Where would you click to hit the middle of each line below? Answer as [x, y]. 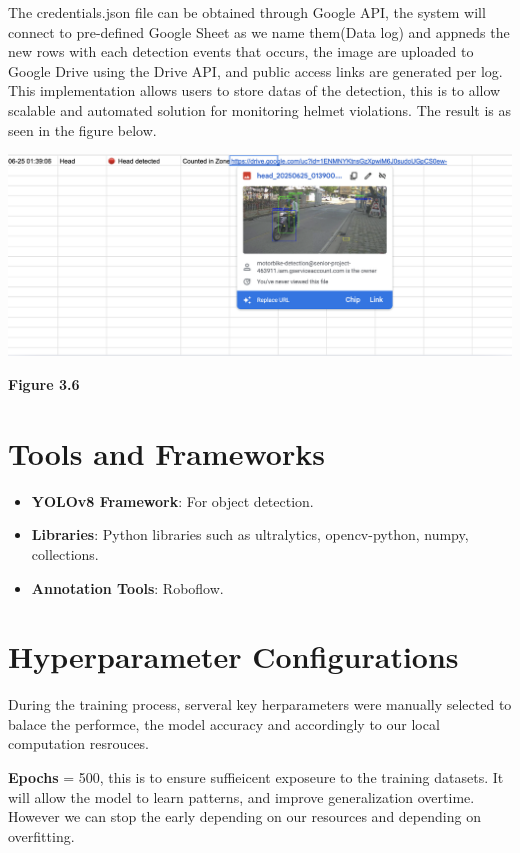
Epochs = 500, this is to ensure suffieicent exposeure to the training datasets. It [256, 777]
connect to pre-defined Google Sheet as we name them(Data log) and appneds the [259, 31]
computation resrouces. [79, 743]
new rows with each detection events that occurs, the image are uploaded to [241, 51]
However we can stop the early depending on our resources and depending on [244, 816]
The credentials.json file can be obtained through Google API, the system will [247, 12]
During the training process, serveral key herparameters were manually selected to [260, 704]
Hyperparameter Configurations [233, 656]
